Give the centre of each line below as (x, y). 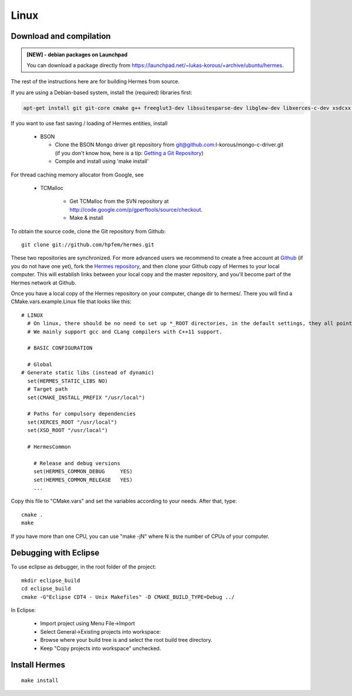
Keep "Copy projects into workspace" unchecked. (101, 648)
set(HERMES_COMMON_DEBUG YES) (83, 471)
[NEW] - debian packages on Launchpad (77, 54)
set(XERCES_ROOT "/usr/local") (72, 422)
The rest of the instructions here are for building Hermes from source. (95, 82)
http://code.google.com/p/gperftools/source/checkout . (136, 209)
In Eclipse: (23, 610)
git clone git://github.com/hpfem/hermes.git (88, 245)
